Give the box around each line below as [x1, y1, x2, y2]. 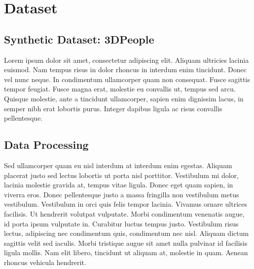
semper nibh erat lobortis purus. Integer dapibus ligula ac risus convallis [4, 103, 222, 113]
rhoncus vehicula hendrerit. [4, 257, 86, 267]
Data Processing [4, 137, 89, 152]
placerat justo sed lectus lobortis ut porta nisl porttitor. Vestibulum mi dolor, [4, 170, 239, 180]
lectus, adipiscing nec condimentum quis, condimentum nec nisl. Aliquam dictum [4, 228, 249, 238]
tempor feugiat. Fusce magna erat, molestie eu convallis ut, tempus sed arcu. [4, 84, 236, 94]
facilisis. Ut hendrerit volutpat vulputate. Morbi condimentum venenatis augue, [4, 208, 245, 219]
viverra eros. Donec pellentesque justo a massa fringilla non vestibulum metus [4, 189, 239, 199]
